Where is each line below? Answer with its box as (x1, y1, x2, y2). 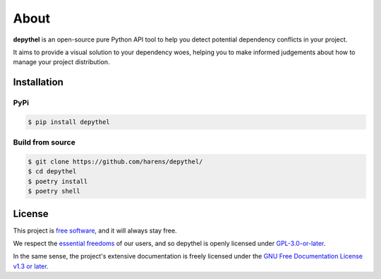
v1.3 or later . (13, 261, 49, 271)
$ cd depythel (28, 168, 77, 175)
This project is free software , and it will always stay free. (13, 226, 177, 235)
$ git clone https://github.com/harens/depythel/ (28, 158, 203, 166)
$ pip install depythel (28, 118, 111, 126)
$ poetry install (28, 177, 88, 185)
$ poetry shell (28, 187, 80, 195)
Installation (13, 76, 64, 88)
